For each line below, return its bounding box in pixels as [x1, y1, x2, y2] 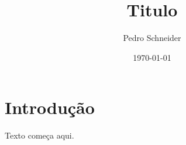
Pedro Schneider [123, 32, 181, 44]
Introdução [5, 95, 95, 119]
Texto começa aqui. [5, 129, 74, 141]
